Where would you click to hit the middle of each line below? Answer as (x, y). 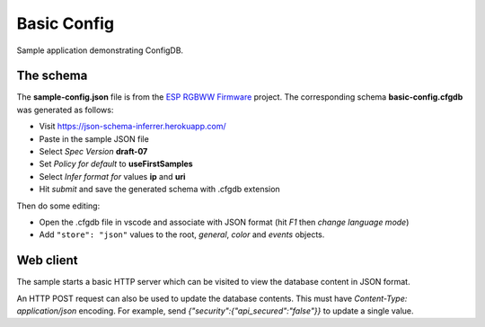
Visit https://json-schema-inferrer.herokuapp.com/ (132, 127)
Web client (47, 261)
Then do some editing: (58, 206)
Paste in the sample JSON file (94, 138)
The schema (52, 76)
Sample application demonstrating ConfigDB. (100, 50)
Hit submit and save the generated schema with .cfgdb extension (159, 190)
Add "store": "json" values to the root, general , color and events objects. (182, 234)
